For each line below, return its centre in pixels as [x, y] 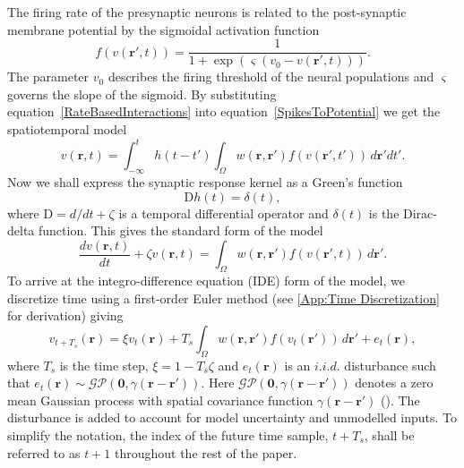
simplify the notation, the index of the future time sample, [168, 434]
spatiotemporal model [67, 129]
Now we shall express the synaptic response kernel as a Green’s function [205, 181]
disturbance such [390, 365]
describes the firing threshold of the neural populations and [271, 77]
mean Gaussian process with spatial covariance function [160, 400]
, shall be [389, 434]
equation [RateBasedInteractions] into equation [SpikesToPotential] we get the [224, 111]
